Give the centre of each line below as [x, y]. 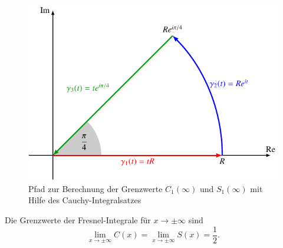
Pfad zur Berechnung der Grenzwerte [96, 188]
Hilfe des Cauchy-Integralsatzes [85, 200]
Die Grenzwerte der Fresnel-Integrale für [78, 219]
